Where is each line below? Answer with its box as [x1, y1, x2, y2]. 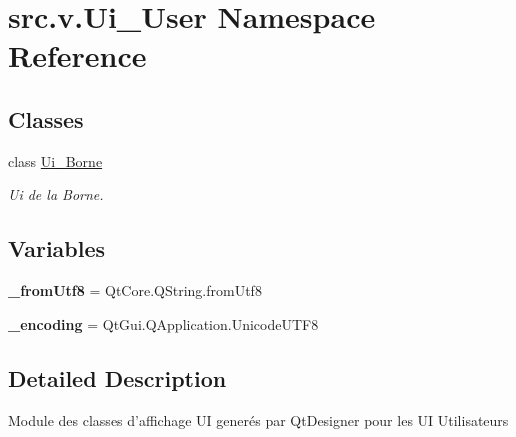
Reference [8, 35, 147, 76]
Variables [8, 233, 106, 264]
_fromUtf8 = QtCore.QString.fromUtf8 [8, 280, 262, 301]
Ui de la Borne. [8, 184, 104, 205]
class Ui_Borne [8, 150, 103, 171]
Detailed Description [8, 362, 227, 393]
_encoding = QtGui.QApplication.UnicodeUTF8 [8, 313, 319, 334]
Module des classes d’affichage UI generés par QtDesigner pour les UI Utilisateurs [8, 409, 509, 430]
